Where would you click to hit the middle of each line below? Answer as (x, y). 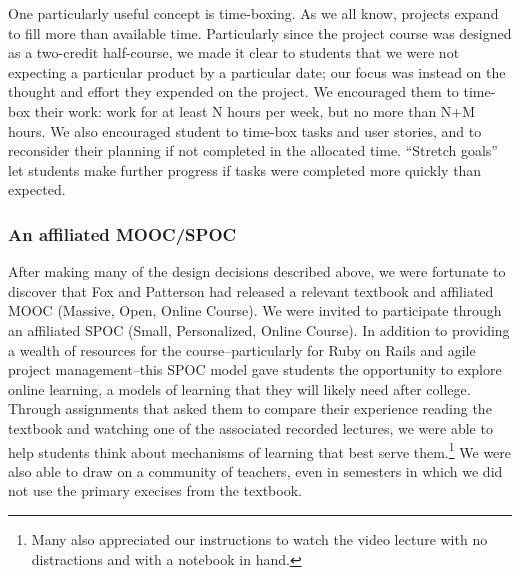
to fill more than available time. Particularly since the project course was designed (260, 32)
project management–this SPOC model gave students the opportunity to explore (255, 369)
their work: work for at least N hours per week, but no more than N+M (255, 110)
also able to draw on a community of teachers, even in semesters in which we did (255, 470)
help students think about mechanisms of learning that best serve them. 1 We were (260, 450)
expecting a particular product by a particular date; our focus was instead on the (257, 71)
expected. (37, 189)
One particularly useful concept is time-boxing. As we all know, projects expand (253, 13)
